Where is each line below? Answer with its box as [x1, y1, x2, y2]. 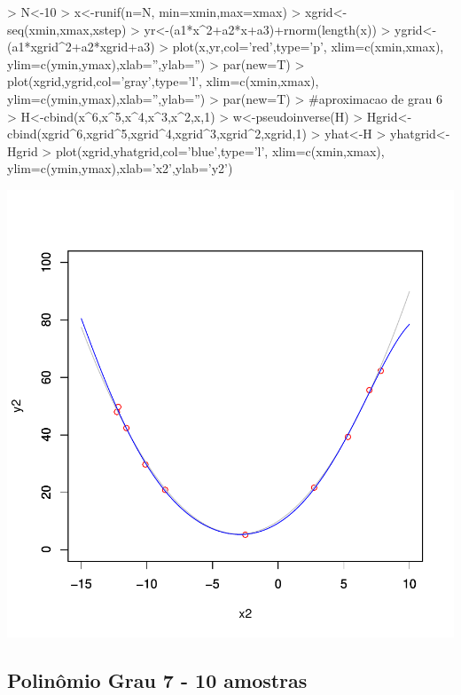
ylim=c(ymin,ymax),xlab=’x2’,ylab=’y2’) [7, 159, 233, 178]
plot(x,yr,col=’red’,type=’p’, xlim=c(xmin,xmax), [172, 37, 444, 56]
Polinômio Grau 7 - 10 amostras [7, 666, 308, 693]
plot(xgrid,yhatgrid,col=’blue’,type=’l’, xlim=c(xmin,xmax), [55, 141, 385, 160]
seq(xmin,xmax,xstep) [7, 20, 127, 38]
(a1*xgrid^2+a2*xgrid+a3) [7, 37, 155, 56]
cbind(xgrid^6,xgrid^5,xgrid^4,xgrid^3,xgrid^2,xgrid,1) [7, 124, 307, 143]
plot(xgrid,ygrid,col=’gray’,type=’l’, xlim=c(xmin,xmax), [7, 72, 319, 91]
